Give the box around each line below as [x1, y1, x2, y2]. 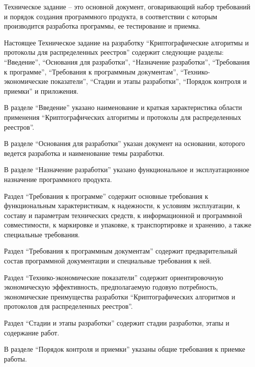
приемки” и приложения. [4, 85, 79, 96]
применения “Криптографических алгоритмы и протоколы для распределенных [4, 111, 241, 122]
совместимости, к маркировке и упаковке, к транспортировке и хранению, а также [4, 220, 252, 230]
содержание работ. [4, 327, 60, 337]
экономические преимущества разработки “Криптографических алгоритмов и [4, 291, 235, 301]
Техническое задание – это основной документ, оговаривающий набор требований [4, 1, 251, 11]
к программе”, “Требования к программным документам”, [4, 66, 178, 76]
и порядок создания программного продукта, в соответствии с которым [4, 11, 218, 21]
